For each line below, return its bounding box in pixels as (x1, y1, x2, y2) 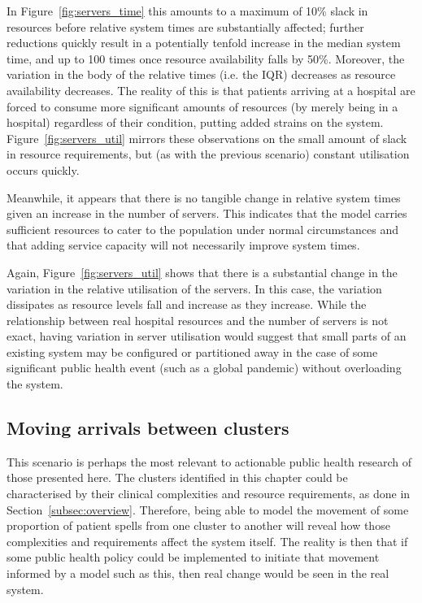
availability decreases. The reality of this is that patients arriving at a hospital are (7, 81, 415, 98)
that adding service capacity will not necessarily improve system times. (7, 236, 360, 254)
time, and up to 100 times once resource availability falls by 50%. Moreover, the (7, 50, 405, 67)
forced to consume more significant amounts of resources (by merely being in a (7, 98, 398, 115)
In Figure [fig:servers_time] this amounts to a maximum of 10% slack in (7, 2, 368, 19)
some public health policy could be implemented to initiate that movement (7, 549, 380, 566)
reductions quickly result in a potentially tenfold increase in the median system (7, 34, 401, 51)
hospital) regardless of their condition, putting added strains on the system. (7, 114, 384, 131)
